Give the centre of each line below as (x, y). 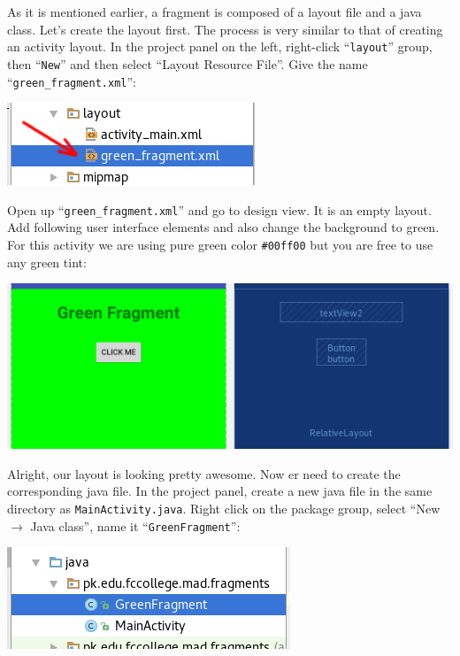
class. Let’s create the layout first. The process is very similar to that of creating (225, 29)
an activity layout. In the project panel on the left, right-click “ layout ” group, (220, 46)
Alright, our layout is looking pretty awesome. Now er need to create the (204, 473)
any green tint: (47, 262)
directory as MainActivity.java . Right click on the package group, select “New (224, 508)
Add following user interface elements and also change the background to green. (223, 227)
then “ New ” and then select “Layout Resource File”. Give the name (188, 63)
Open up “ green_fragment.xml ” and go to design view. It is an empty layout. (219, 209)
